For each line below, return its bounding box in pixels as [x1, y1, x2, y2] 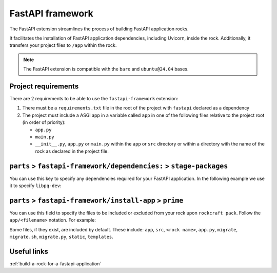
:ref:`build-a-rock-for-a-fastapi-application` [9, 261, 102, 267]
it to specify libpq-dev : [9, 183, 62, 189]
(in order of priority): [22, 119, 66, 125]
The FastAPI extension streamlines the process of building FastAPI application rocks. [9, 26, 189, 32]
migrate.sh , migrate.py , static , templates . [9, 234, 114, 240]
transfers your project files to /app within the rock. [9, 42, 117, 48]
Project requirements [9, 82, 79, 90]
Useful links [9, 247, 49, 256]
